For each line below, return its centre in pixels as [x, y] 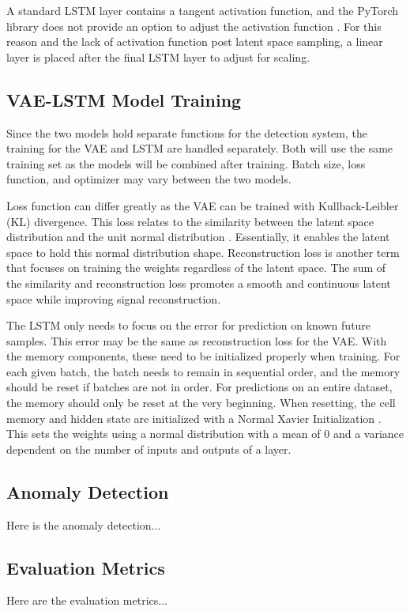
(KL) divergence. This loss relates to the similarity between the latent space [190, 221]
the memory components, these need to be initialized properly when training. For [203, 356]
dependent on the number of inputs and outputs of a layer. [149, 449]
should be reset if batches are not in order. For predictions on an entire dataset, [199, 387]
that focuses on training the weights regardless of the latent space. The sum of [196, 268]
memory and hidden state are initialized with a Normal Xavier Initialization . [194, 418]
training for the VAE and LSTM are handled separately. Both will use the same [200, 148]
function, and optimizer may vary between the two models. [149, 179]
